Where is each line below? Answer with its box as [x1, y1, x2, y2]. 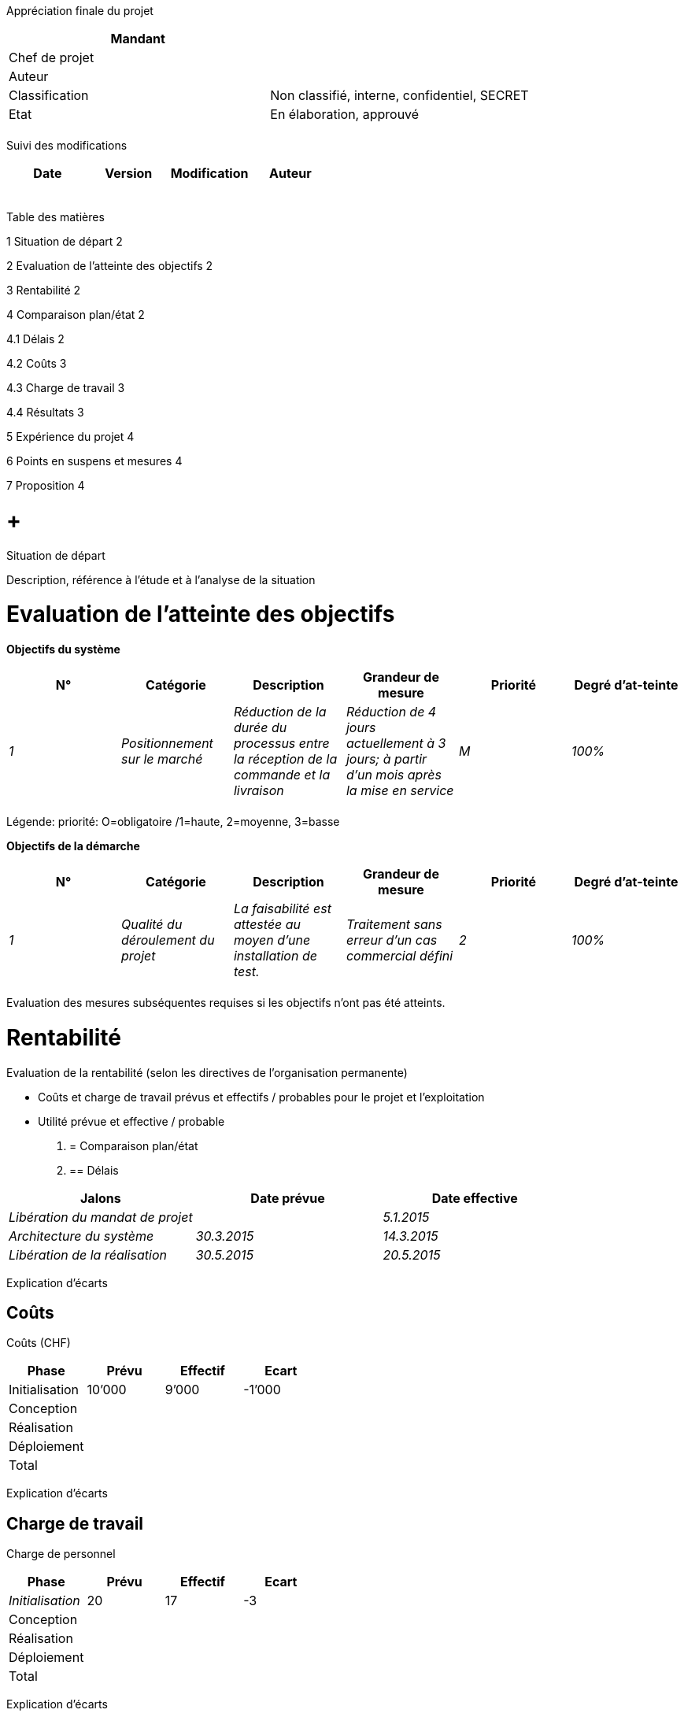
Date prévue [250, 1190, 325, 1206]
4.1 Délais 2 [6, 332, 65, 346]
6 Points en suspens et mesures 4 [6, 454, 183, 468]
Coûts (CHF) [6, 1336, 71, 1350]
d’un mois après [346, 767, 442, 783]
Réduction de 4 [346, 704, 437, 720]
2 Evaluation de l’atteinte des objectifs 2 [6, 259, 213, 272]
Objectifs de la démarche [6, 839, 140, 853]
